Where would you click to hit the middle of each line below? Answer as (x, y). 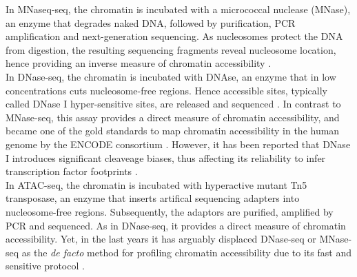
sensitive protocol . (45, 266)
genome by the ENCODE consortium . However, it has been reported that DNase (178, 144)
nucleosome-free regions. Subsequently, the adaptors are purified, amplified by (170, 211)
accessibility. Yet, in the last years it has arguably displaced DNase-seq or (161, 239)
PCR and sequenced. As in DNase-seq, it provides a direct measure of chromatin (176, 225)
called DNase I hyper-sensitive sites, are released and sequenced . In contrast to (173, 104)
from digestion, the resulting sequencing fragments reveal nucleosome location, (171, 49)
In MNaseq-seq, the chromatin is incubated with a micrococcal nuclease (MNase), (178, 9)
